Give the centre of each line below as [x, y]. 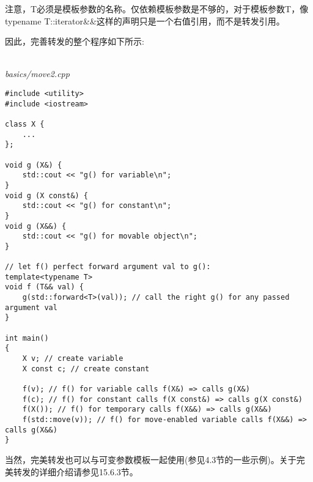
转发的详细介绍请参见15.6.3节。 [75, 471]
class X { [25, 124]
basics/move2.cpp [37, 74]
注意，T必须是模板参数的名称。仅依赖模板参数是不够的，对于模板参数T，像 [157, 9]
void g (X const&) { [47, 195]
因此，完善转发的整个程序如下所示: [75, 41]
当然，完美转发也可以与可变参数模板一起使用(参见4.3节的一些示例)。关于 [151, 459]
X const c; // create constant [86, 369]
